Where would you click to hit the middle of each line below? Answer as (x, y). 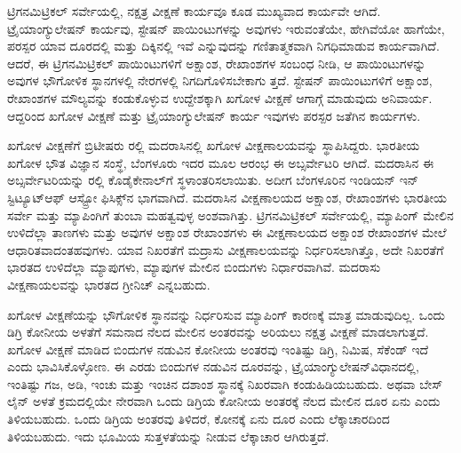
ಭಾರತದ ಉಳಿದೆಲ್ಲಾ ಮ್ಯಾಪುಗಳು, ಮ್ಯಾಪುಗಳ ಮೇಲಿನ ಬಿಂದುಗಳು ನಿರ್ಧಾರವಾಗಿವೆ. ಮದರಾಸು (194, 267)
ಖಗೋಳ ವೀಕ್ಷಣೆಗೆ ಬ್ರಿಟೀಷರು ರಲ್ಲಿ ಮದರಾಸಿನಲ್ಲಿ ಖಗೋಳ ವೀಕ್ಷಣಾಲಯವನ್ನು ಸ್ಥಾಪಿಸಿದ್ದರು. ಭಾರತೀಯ (214, 145)
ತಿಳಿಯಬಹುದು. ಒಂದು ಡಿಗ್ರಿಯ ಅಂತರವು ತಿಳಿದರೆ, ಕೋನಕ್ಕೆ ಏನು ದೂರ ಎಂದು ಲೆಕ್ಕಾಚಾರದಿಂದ (199, 419)
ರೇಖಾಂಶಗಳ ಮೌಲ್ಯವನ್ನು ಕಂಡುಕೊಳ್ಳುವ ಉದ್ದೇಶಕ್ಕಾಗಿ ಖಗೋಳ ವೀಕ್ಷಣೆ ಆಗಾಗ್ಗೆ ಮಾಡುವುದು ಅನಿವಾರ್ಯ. (220, 97)
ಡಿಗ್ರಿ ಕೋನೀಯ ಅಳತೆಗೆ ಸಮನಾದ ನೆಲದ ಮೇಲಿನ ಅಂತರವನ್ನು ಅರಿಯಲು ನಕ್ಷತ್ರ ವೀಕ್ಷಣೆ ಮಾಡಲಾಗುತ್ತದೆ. (218, 332)
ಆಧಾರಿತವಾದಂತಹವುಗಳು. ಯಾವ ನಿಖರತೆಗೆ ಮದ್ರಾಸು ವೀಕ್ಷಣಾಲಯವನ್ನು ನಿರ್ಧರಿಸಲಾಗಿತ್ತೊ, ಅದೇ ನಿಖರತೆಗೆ (226, 249)
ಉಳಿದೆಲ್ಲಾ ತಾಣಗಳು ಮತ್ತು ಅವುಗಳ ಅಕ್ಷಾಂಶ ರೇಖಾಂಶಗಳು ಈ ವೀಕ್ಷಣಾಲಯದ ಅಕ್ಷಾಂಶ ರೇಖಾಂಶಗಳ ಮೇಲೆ (227, 232)
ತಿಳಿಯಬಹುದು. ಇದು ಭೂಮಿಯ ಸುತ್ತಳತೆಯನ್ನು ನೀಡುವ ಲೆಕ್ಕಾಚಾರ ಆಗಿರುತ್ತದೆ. (168, 436)
